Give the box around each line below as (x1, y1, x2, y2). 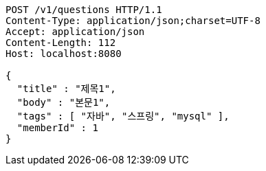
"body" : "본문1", (16, 97, 111, 108)
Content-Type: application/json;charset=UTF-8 (5, 15, 261, 26)
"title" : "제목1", (16, 83, 116, 94)
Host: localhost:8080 (5, 48, 122, 59)
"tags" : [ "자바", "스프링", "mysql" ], (16, 111, 230, 122)
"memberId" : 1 (16, 122, 98, 133)
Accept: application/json (5, 26, 145, 37)
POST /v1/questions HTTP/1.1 (5, 4, 162, 15)
